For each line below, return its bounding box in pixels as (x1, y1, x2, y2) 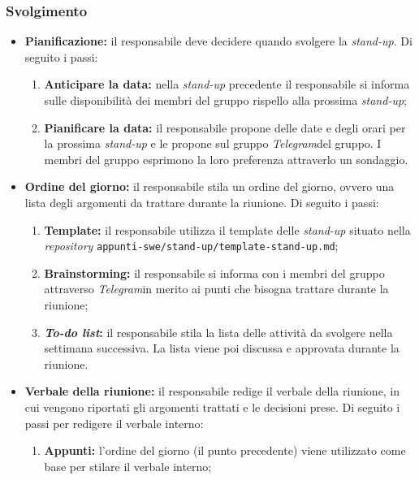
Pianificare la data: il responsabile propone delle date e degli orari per (44, 119, 406, 136)
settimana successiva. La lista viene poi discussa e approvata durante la (44, 339, 400, 357)
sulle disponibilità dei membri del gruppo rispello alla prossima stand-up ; (44, 92, 407, 108)
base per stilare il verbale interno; (44, 457, 212, 474)
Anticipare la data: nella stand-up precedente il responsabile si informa (44, 76, 410, 93)
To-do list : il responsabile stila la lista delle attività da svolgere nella (44, 323, 393, 340)
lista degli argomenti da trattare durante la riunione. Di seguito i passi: (24, 193, 379, 210)
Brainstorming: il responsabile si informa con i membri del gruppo (44, 264, 385, 281)
